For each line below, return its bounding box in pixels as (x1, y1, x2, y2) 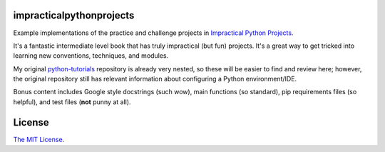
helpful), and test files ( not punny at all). (13, 97, 131, 106)
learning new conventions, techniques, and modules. (13, 51, 169, 60)
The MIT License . (13, 135, 65, 143)
